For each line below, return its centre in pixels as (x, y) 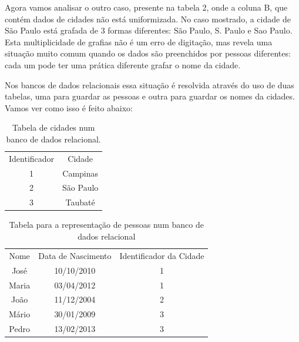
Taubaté (80, 202)
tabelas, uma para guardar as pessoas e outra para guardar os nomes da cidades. (150, 96)
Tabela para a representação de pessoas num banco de (106, 225)
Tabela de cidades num (53, 127)
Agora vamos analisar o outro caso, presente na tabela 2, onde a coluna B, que (146, 7)
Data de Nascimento (75, 255)
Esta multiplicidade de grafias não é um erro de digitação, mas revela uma (139, 41)
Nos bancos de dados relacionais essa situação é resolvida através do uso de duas (149, 84)
